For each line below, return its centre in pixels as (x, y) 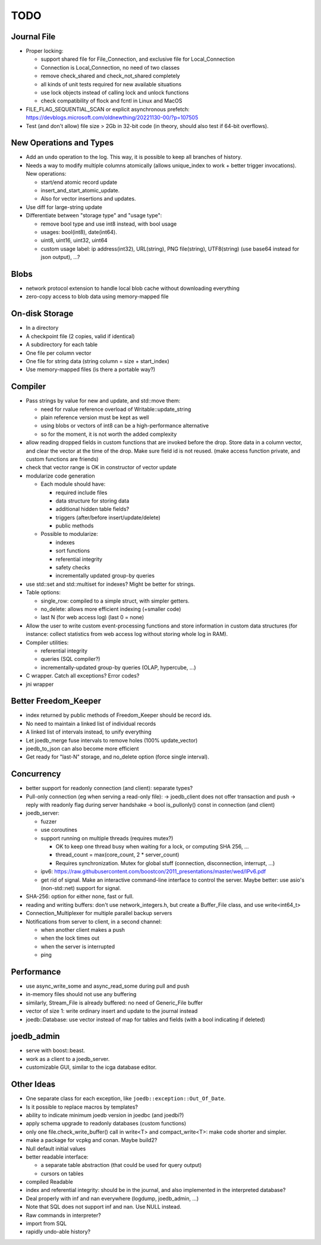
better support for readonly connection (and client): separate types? (109, 788)
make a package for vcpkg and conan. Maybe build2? (92, 1140)
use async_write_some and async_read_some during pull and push (108, 986)
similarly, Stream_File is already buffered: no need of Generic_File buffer (114, 1003)
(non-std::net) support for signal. (81, 888)
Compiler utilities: (47, 642)
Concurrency (36, 774)
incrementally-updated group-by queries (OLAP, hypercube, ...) (118, 667)
